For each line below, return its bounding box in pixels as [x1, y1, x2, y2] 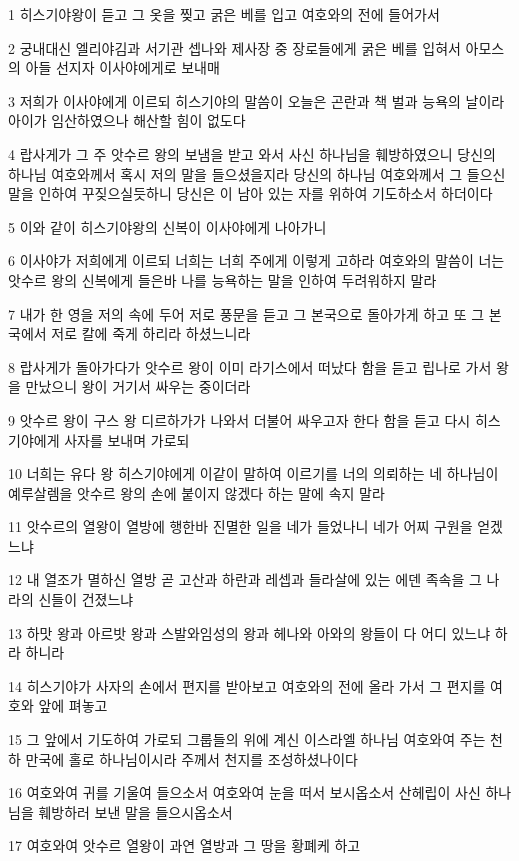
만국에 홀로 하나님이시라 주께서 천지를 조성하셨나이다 [25, 748, 358, 769]
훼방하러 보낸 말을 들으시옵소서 [38, 801, 233, 822]
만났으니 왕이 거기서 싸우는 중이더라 [25, 376, 251, 397]
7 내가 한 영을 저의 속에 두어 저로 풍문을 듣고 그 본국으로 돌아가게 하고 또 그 [8, 303, 485, 324]
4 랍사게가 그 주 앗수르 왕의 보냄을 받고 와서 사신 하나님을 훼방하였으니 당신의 [8, 143, 496, 164]
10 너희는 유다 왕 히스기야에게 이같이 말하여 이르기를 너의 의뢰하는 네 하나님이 [8, 463, 499, 484]
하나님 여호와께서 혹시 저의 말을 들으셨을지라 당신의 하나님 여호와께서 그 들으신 [8, 163, 506, 184]
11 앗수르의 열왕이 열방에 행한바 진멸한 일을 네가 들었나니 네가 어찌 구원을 [8, 516, 473, 537]
